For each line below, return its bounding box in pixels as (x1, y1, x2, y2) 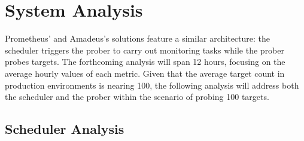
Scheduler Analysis (5, 120, 124, 138)
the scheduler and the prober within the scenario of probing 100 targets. (5, 90, 269, 103)
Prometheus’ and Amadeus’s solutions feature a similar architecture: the (5, 32, 270, 45)
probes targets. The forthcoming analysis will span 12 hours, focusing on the (5, 55, 285, 68)
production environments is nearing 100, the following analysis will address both (5, 79, 299, 91)
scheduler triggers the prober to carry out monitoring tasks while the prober (5, 43, 284, 56)
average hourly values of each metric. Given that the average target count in (5, 67, 285, 79)
